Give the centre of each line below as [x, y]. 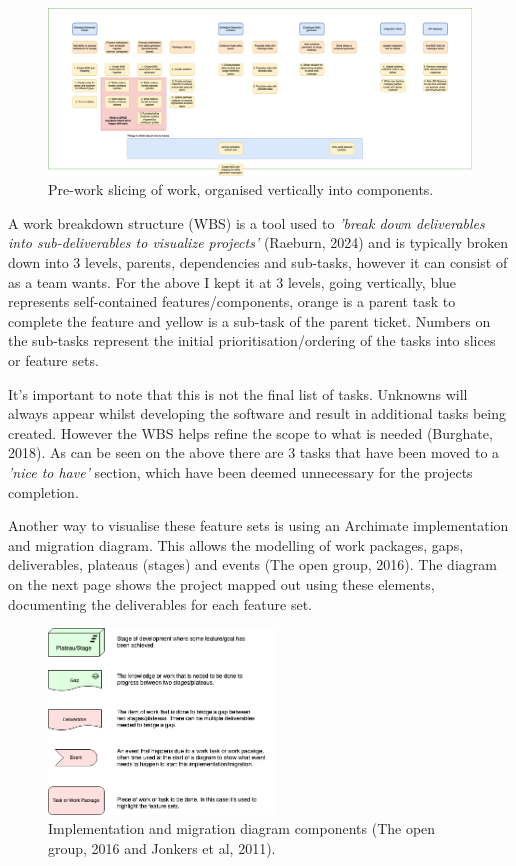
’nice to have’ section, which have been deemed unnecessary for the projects [240, 472]
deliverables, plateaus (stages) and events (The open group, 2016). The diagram [252, 564]
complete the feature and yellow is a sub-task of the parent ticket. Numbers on [249, 320]
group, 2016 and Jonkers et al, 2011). [162, 848]
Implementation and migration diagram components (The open [242, 828]
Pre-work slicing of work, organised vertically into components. [241, 189]
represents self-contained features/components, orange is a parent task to [232, 301]
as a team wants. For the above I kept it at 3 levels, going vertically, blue [232, 281]
